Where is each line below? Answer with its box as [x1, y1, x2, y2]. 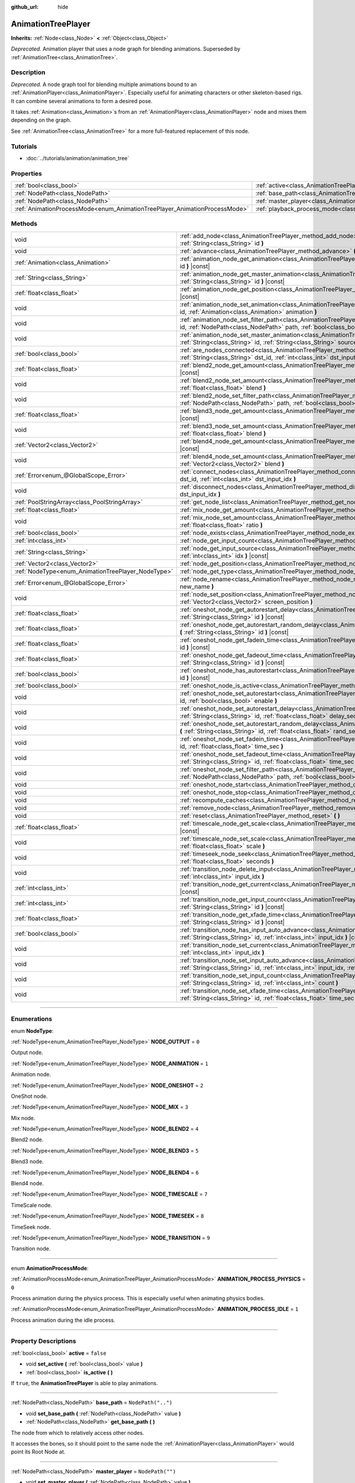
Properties [11, 169, 43, 177]
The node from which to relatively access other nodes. [11, 1429, 144, 1436]
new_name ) [179, 582, 214, 590]
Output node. [11, 1049, 44, 1056]
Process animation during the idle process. [11, 1316, 115, 1323]
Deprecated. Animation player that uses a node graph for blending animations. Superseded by [11, 45, 241, 53]
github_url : [11, 4, 38, 10]
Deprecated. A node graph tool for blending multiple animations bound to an [11, 81, 197, 88]
